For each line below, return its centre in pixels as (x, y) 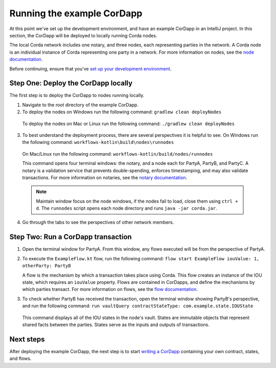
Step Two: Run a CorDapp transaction (71, 237)
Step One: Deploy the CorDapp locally (71, 83)
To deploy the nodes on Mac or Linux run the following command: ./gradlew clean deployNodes (129, 124)
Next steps (27, 339)
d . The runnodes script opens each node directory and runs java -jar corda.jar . (126, 208)
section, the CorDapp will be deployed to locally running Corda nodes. (83, 35)
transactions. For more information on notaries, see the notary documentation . (105, 177)
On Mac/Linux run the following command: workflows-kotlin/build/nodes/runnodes (118, 154)
